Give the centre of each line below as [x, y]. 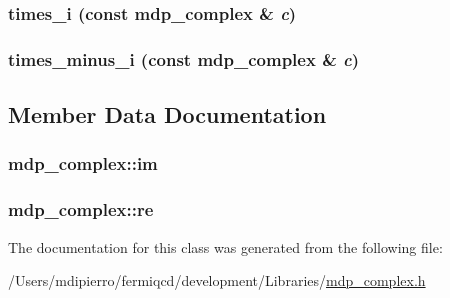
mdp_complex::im [83, 163]
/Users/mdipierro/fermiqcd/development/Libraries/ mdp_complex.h [217, 280]
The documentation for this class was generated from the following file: [225, 246]
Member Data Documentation [167, 114]
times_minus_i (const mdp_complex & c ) [184, 58]
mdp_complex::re [81, 209]
